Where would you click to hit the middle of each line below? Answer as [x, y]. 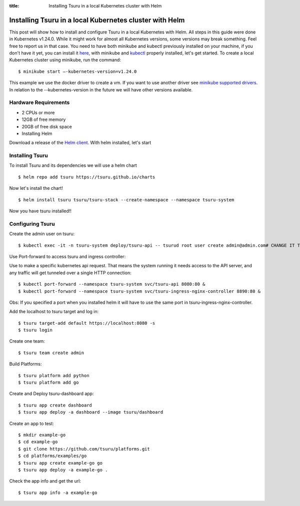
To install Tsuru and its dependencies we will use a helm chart [73, 165]
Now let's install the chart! [36, 188]
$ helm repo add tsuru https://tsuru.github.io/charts [87, 177]
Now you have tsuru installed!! [40, 211]
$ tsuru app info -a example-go [58, 493]
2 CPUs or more [38, 112]
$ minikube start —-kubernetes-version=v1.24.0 [77, 71]
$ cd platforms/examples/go [52, 456]
